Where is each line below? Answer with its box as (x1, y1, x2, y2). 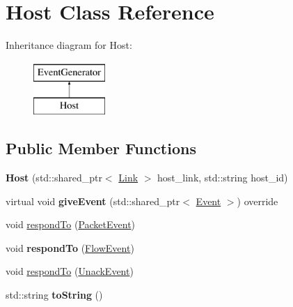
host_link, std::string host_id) (157, 170, 288, 185)
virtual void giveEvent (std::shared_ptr (6, 193, 180, 208)
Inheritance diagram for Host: (6, 38, 132, 52)
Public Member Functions (6, 137, 196, 159)
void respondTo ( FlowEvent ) (6, 240, 134, 255)
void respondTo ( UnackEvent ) (6, 264, 134, 278)
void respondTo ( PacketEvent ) (6, 217, 136, 232)
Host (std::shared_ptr (6, 170, 102, 185)
